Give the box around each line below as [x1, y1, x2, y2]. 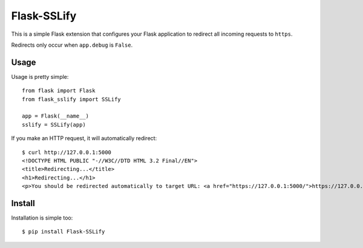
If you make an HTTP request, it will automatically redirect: [11, 135, 157, 142]
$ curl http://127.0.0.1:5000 [22, 149, 112, 156]
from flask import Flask [22, 87, 96, 94]
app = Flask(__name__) [22, 113, 90, 119]
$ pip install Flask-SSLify [22, 228, 105, 235]
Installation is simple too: [11, 214, 73, 221]
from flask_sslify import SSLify [22, 96, 121, 102]
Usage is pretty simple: [11, 73, 69, 80]
